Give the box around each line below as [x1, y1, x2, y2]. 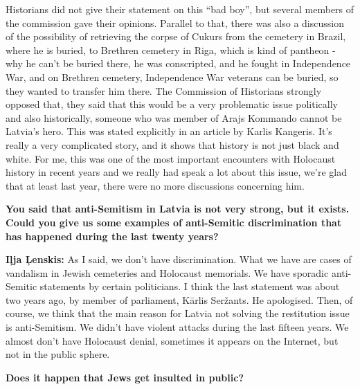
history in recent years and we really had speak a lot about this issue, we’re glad [6, 165, 347, 179]
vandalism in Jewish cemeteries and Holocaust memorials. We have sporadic [6, 265, 329, 280]
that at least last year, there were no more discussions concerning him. [6, 178, 305, 192]
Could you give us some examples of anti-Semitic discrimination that [6, 215, 342, 229]
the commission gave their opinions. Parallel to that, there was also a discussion [6, 15, 344, 30]
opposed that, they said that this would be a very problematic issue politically [6, 97, 338, 111]
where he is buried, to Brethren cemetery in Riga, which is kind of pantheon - [6, 42, 336, 57]
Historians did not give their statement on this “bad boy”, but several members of [6, 2, 354, 16]
